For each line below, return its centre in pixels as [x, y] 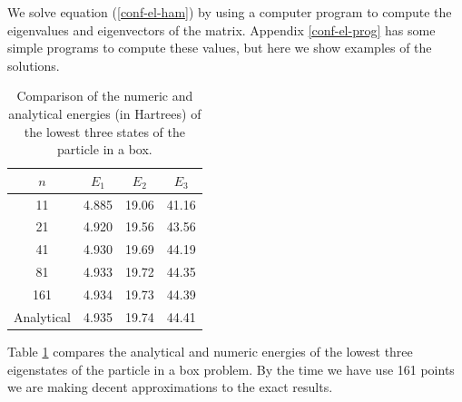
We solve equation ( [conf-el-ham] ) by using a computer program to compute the [230, 12]
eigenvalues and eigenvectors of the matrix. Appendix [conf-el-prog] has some [221, 29]
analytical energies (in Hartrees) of [105, 113]
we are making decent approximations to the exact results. [170, 387]
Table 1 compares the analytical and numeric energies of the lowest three [210, 351]
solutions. [34, 65]
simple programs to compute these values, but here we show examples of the [220, 48]
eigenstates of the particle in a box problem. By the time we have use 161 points [231, 369]
